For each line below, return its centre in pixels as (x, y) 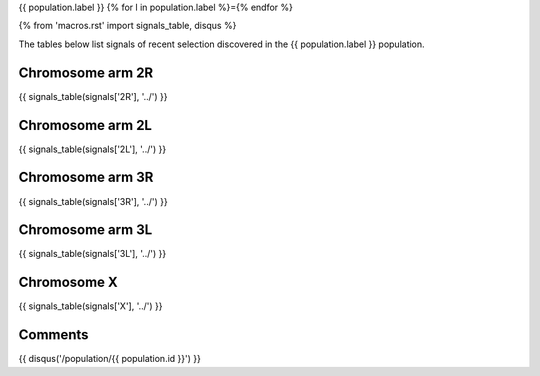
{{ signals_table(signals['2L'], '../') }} (92, 149)
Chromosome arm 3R (86, 177)
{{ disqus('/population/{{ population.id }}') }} (110, 359)
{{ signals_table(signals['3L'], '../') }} (92, 254)
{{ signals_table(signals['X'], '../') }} (91, 306)
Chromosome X (68, 282)
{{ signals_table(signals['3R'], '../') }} (93, 201)
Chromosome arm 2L (85, 125)
